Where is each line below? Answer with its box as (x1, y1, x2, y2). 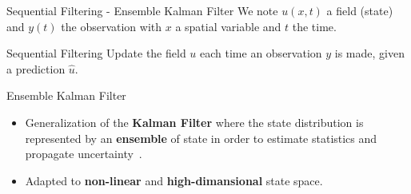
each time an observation (200, 45, 322, 61)
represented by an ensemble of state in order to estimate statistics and (25, 129, 377, 146)
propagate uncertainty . (25, 145, 142, 162)
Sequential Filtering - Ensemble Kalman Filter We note (6, 2, 278, 18)
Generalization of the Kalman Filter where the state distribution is (25, 113, 364, 130)
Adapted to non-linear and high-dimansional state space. (25, 172, 323, 188)
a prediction (6, 60, 66, 77)
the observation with (61, 18, 162, 34)
